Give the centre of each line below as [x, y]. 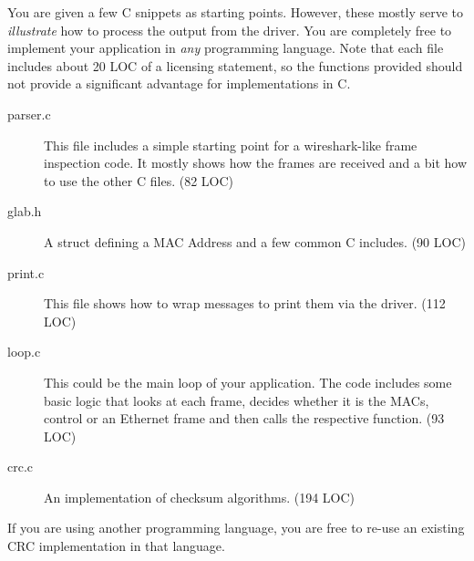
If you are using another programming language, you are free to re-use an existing [236, 528]
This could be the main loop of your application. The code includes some [248, 382]
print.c [26, 272]
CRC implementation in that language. [116, 546]
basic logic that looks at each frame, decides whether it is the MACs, [237, 400]
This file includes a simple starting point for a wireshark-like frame [231, 145]
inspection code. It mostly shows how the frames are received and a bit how [256, 163]
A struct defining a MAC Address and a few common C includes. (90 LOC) [255, 241]
